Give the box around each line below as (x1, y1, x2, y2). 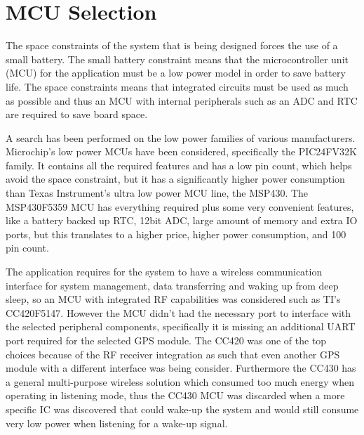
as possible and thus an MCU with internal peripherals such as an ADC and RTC (6, 93, 358, 108)
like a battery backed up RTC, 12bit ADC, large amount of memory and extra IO (6, 213, 358, 228)
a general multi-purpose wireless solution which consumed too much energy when (6, 374, 355, 389)
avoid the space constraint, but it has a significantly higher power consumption (6, 171, 345, 186)
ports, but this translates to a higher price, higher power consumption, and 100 (6, 226, 346, 241)
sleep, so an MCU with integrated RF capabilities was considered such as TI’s (6, 292, 341, 306)
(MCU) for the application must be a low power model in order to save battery (6, 65, 346, 80)
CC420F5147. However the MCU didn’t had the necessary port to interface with (6, 305, 351, 320)
